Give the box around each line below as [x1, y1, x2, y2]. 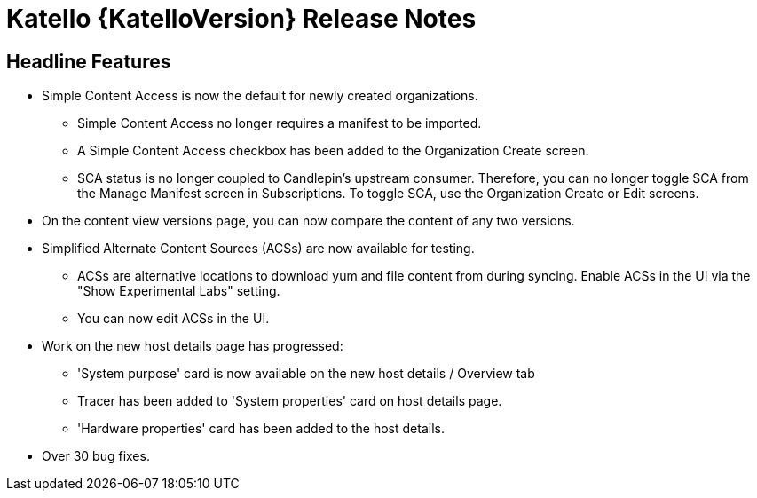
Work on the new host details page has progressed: [42, 338, 343, 354]
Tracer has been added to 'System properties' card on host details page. [77, 393, 502, 409]
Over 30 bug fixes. [42, 448, 150, 464]
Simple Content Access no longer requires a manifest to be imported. [77, 115, 482, 131]
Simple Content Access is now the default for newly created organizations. [42, 88, 478, 104]
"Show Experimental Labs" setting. [77, 283, 280, 299]
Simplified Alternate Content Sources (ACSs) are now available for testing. [42, 241, 475, 257]
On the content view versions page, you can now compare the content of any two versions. [42, 213, 575, 229]
